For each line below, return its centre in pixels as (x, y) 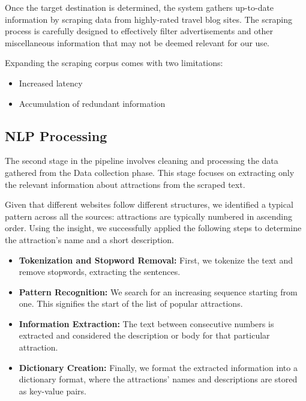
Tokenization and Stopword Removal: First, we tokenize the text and (156, 260)
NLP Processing (56, 135)
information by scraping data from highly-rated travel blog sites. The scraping (148, 19)
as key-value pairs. (52, 390)
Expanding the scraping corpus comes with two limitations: (114, 63)
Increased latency (51, 83)
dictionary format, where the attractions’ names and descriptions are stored (158, 379)
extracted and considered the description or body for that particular (144, 335)
